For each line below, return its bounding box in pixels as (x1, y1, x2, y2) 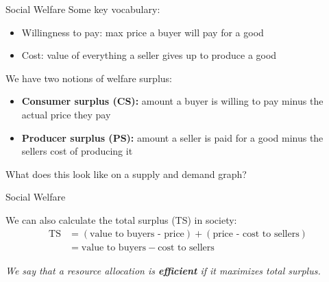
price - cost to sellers (212, 229, 300, 239)
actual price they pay (21, 107, 111, 121)
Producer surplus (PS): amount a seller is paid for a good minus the (21, 130, 324, 144)
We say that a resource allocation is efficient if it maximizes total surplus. (5, 263, 321, 277)
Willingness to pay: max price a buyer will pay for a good (21, 25, 264, 39)
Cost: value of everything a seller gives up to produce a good (21, 48, 277, 62)
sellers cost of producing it (21, 144, 133, 158)
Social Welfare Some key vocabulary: (5, 2, 160, 16)
